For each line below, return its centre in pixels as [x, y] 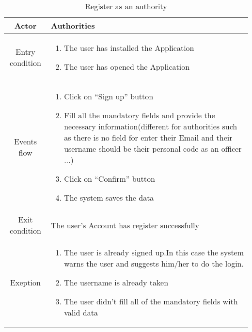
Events [25, 141]
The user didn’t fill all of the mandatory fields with [151, 301]
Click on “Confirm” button [110, 179]
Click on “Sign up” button [109, 96]
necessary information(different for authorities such [151, 126]
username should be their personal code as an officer [153, 149]
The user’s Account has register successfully [125, 225]
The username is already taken [116, 282]
